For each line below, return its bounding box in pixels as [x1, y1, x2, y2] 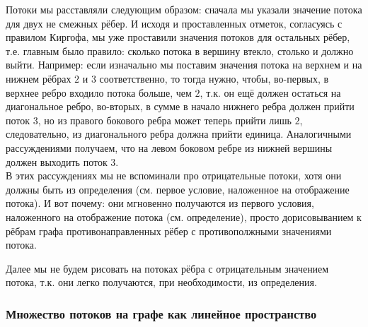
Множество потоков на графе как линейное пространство [6, 304, 317, 322]
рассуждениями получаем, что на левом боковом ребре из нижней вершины [6, 140, 333, 155]
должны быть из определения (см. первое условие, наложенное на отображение [6, 182, 350, 196]
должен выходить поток [6, 154, 108, 169]
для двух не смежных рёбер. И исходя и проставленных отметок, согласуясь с [6, 16, 343, 30]
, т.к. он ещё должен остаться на [200, 85, 341, 100]
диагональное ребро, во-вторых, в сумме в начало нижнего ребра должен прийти [6, 99, 355, 114]
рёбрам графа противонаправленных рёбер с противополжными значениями [6, 223, 332, 238]
